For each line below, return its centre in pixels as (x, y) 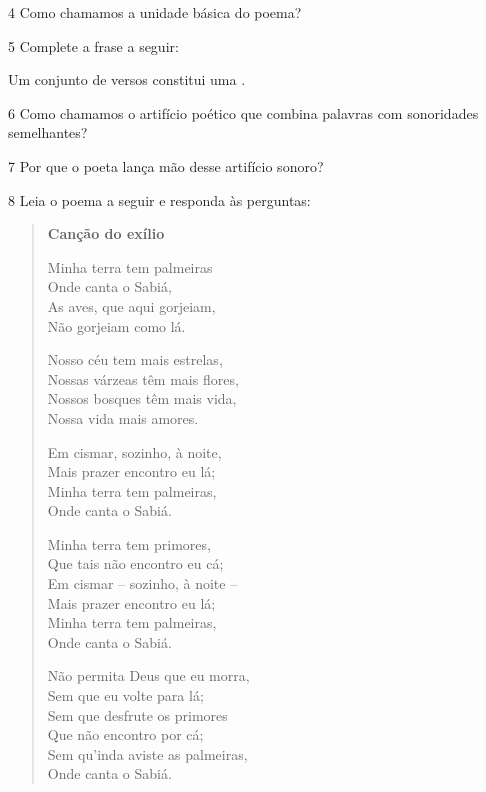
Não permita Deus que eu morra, (148, 675)
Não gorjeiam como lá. (116, 325)
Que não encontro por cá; (125, 734)
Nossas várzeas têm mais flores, (143, 378)
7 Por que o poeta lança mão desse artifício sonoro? (166, 165)
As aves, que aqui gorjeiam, (131, 305)
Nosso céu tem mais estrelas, (135, 359)
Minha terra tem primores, (129, 543)
